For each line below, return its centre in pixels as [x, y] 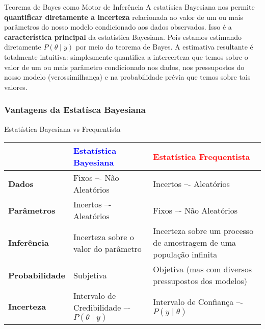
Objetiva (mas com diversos [202, 269]
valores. [16, 87]
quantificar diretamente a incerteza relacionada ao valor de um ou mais [124, 17]
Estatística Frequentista [202, 156]
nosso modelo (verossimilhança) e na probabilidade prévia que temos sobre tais [127, 77]
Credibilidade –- [102, 308]
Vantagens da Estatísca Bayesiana [75, 110]
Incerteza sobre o [103, 237]
